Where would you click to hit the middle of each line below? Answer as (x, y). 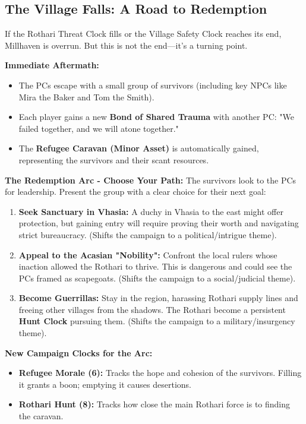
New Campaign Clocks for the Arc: (79, 352)
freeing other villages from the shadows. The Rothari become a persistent (152, 309)
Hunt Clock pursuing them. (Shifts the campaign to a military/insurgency (157, 321)
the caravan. (41, 416)
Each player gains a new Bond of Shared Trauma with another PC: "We (156, 117)
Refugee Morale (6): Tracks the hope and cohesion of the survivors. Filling (160, 373)
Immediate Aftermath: (52, 65)
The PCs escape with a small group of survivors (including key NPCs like (153, 85)
